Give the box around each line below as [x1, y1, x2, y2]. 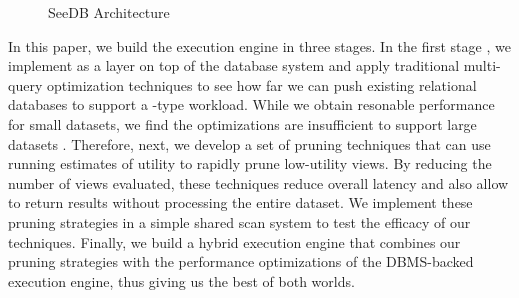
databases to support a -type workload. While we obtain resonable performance [8, 94, 495, 115]
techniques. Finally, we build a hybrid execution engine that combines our [8, 231, 461, 252]
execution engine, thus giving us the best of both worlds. [8, 270, 355, 291]
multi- [463, 55, 501, 76]
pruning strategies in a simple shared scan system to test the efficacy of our [8, 211, 471, 232]
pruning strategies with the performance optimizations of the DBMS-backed [8, 251, 474, 272]
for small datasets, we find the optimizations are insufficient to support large [8, 113, 477, 134]
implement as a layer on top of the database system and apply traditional [8, 55, 460, 76]
